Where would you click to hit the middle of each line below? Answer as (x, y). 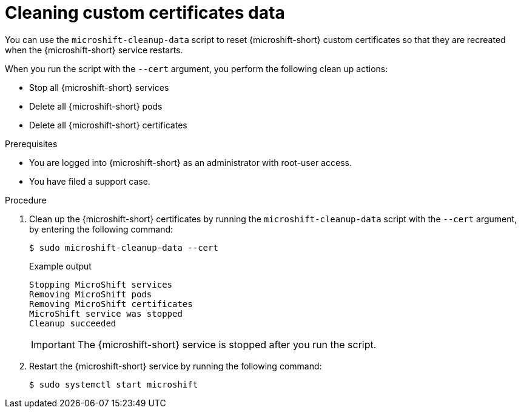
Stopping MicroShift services (101, 284)
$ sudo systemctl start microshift (114, 384)
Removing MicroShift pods (91, 294)
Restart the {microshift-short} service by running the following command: (176, 366)
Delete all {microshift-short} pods (96, 106)
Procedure (26, 200)
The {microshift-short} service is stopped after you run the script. (227, 344)
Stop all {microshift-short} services (99, 87)
